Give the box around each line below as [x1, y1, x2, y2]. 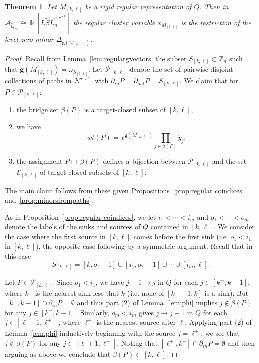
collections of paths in [5, 75, 72, 86]
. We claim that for [179, 75, 238, 86]
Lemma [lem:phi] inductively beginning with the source [5, 328, 176, 338]
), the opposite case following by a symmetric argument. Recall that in [36, 241, 253, 251]
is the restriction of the [181, 17, 251, 27]
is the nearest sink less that [35, 287, 119, 298]
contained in [150, 221, 188, 232]
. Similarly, [76, 307, 109, 317]
